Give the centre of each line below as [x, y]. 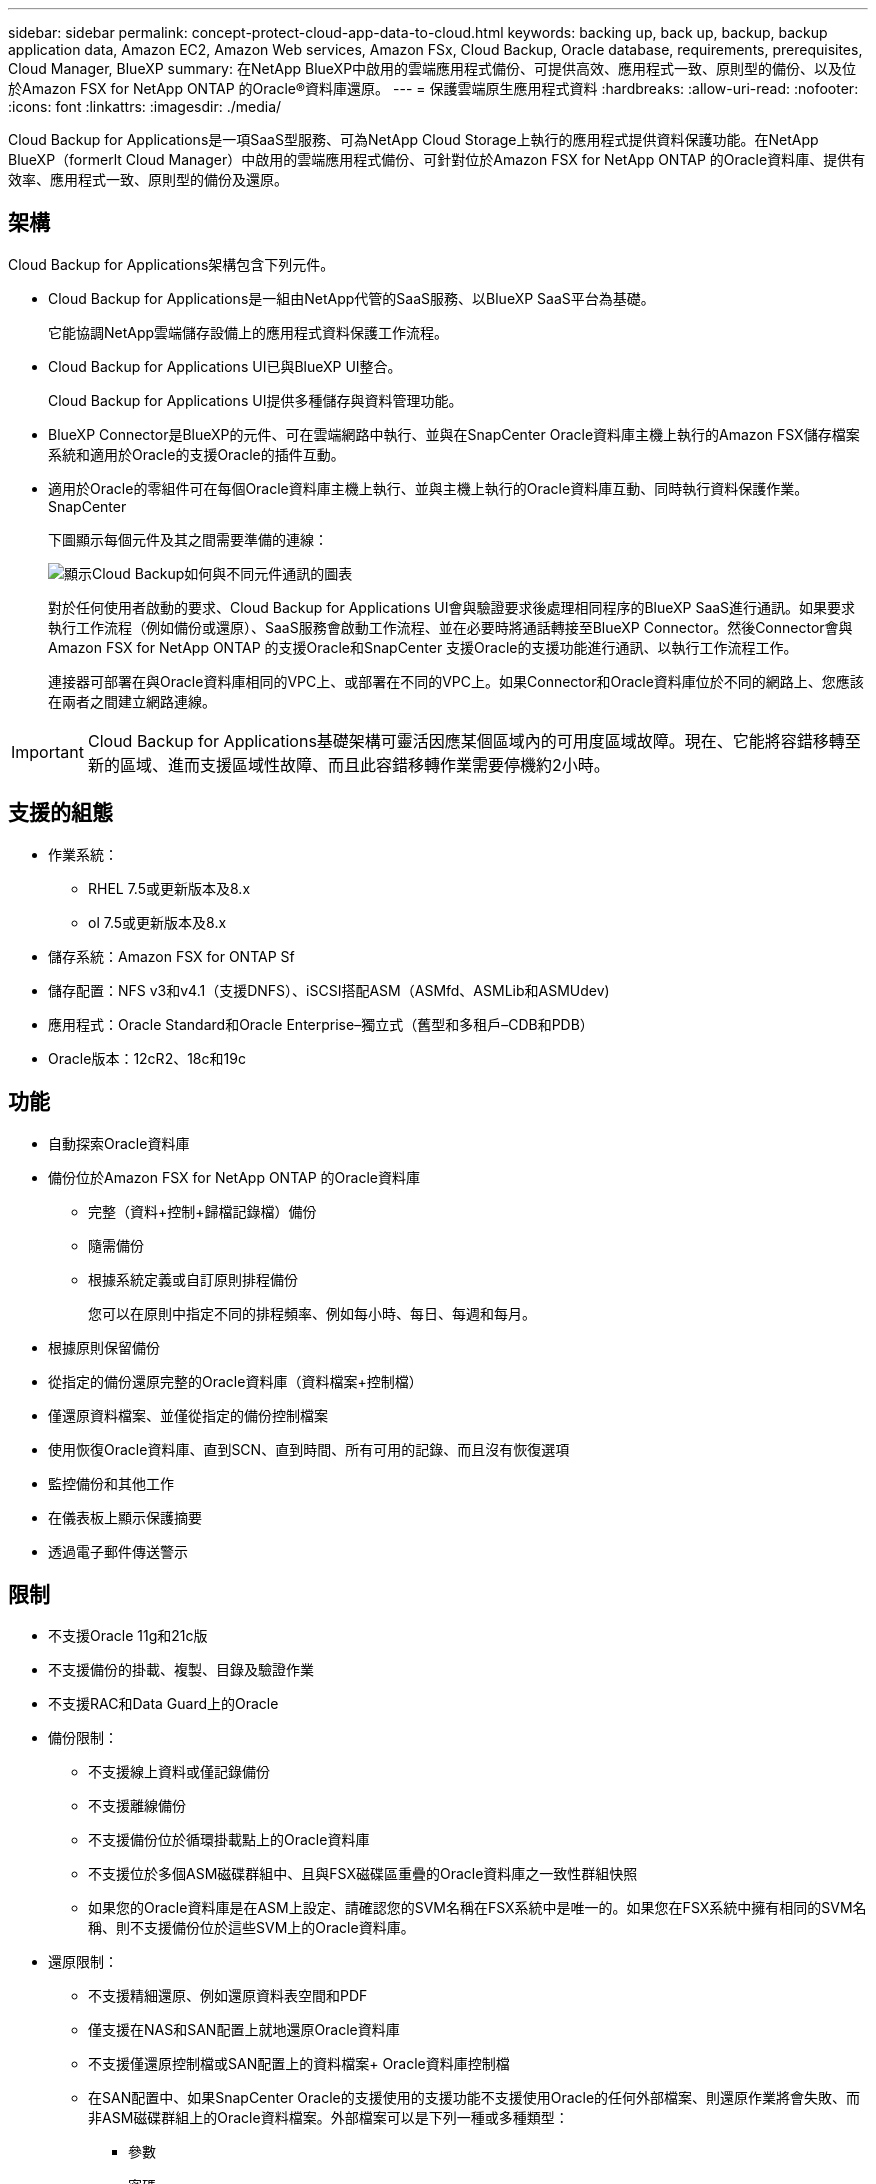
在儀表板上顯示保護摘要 [125, 1517]
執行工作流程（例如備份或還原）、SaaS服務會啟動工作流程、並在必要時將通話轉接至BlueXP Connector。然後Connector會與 [450, 627]
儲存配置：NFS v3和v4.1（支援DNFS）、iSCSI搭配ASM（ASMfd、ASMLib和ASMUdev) [329, 990]
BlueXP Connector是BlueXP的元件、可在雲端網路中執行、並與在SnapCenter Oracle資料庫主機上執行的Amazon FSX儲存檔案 [454, 434]
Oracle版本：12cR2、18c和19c [147, 1058]
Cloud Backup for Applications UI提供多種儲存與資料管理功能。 [255, 400]
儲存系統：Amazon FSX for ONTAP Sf [171, 956]
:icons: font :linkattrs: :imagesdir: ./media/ [145, 106]
